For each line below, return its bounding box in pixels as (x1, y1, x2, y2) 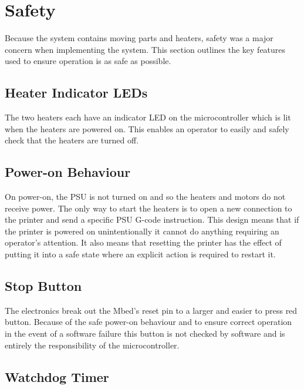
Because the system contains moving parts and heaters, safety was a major (5, 32, 273, 44)
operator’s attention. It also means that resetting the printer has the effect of (5, 236, 282, 249)
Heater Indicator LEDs (5, 83, 148, 102)
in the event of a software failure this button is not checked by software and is (5, 327, 285, 340)
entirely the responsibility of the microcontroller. (5, 338, 180, 351)
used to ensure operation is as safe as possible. (5, 55, 171, 67)
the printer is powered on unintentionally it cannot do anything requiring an (5, 224, 279, 237)
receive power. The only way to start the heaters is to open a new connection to (5, 202, 292, 214)
